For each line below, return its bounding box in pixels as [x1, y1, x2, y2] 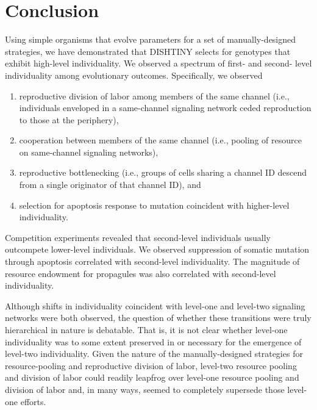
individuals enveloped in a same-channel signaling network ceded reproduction [19, 101, 312, 114]
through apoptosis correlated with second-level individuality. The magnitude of [5, 255, 300, 268]
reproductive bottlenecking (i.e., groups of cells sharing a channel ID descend [19, 166, 307, 179]
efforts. [20, 395, 46, 408]
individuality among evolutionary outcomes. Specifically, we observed [5, 68, 263, 81]
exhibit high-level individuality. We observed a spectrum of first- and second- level [5, 57, 312, 70]
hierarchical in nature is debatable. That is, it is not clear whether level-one [5, 323, 288, 336]
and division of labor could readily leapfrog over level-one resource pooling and [5, 371, 299, 384]
